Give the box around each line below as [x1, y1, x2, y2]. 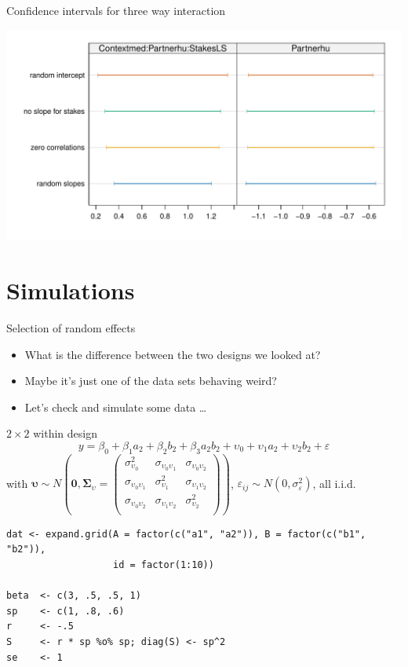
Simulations [6, 274, 135, 306]
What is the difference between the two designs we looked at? [24, 346, 321, 362]
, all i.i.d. [312, 475, 356, 491]
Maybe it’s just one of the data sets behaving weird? [24, 372, 277, 389]
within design [33, 425, 97, 442]
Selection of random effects [6, 320, 136, 336]
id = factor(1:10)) [113, 559, 214, 571]
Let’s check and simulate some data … [24, 398, 207, 415]
